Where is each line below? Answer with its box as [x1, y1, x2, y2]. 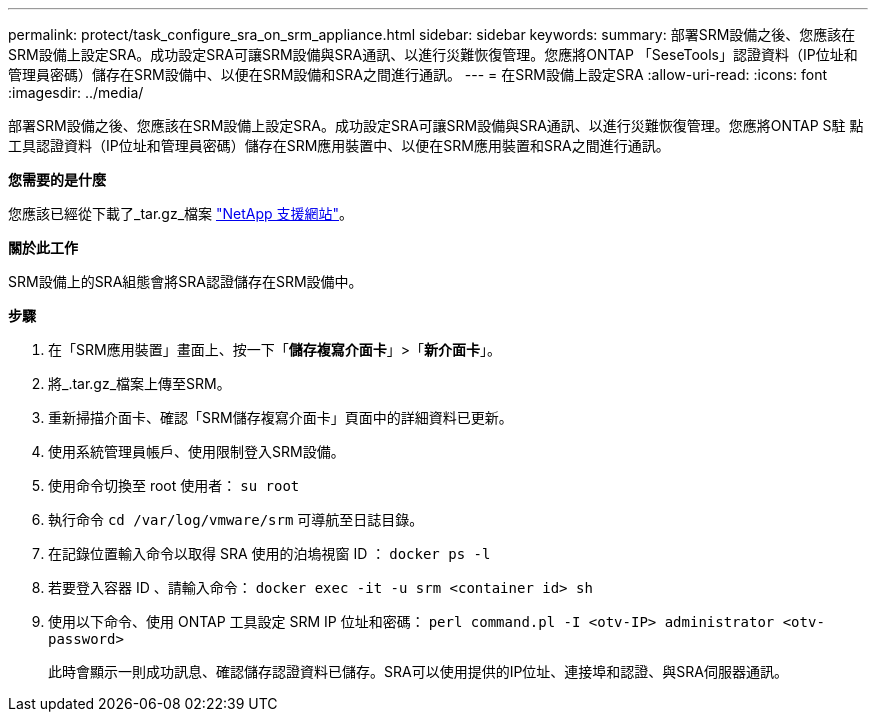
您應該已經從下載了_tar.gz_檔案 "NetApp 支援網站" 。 [8, 205, 354, 222]
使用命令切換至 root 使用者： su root [48, 477, 300, 494]
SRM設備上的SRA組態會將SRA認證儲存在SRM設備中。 [8, 273, 363, 290]
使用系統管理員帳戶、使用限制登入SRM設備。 [48, 443, 345, 460]
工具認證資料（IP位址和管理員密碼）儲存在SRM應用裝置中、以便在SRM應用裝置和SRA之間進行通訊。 [8, 137, 670, 154]
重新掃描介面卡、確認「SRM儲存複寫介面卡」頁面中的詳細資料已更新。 [48, 409, 513, 426]
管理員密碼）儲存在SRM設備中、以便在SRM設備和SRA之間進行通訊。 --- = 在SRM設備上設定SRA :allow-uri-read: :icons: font [8, 66, 827, 83]
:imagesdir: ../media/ [8, 84, 144, 101]
